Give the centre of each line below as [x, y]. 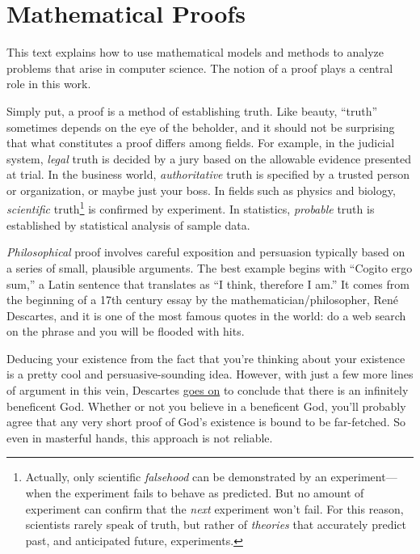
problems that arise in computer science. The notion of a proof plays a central [200, 68]
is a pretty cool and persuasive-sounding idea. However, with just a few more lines [210, 374]
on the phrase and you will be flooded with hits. [126, 331]
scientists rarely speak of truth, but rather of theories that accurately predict [216, 524]
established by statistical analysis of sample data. [128, 224]
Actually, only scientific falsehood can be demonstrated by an [176, 477]
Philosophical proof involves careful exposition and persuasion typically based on [206, 252]
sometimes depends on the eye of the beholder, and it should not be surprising [201, 127]
